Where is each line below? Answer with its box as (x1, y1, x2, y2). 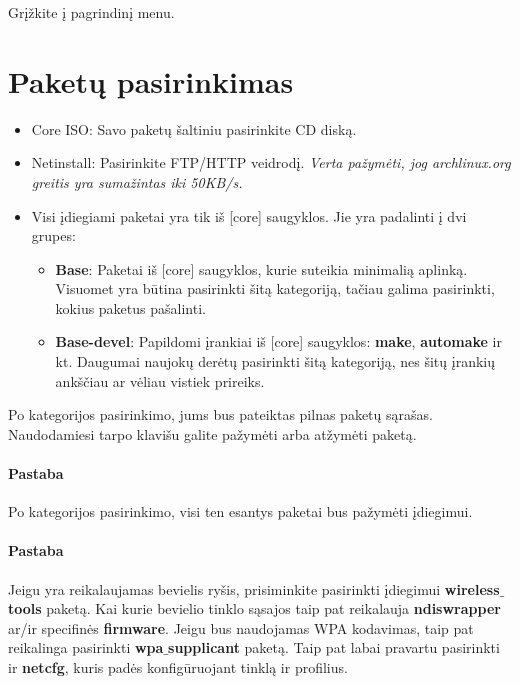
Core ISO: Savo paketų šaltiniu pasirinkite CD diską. (31, 118, 357, 139)
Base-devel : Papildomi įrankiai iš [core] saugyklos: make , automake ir (55, 331, 502, 352)
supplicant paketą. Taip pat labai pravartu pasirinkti (168, 637, 500, 658)
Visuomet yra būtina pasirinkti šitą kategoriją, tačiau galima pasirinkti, (55, 278, 495, 299)
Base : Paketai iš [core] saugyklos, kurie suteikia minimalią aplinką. (55, 258, 468, 279)
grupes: (31, 225, 76, 246)
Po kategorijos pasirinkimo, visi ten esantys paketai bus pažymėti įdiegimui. (8, 501, 473, 522)
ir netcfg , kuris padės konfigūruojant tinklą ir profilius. (8, 657, 348, 677)
